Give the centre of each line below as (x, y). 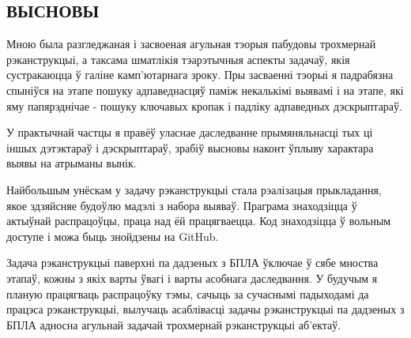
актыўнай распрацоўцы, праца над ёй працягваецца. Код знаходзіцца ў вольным (199, 221)
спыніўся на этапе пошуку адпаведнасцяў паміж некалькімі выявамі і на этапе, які (205, 90)
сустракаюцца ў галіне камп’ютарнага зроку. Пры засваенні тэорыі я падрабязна (200, 75)
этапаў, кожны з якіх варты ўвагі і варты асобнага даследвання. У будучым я (192, 278)
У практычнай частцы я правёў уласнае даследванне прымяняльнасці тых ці (190, 132)
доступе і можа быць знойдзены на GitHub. (113, 236)
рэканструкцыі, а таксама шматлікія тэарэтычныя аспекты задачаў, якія (178, 59)
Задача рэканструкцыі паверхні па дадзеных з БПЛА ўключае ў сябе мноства (192, 263)
